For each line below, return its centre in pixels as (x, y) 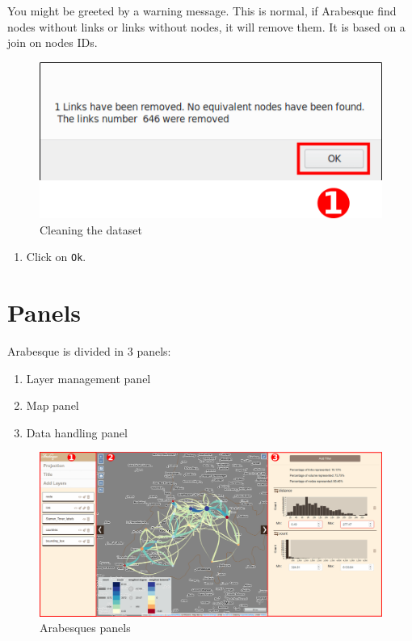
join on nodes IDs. (53, 42)
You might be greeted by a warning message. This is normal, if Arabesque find (202, 11)
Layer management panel (88, 378)
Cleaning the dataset (91, 229)
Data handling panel (77, 432)
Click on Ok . (56, 257)
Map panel (53, 405)
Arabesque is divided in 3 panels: (89, 350)
